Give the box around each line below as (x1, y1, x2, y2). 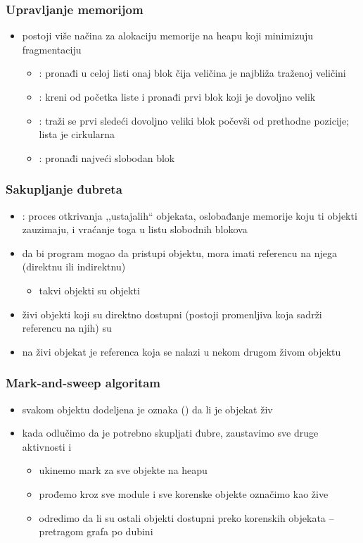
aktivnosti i (22, 439, 72, 454)
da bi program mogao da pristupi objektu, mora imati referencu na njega (22, 245, 337, 260)
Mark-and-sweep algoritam (6, 374, 161, 392)
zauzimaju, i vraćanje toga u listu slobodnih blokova (22, 222, 248, 237)
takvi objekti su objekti (39, 282, 140, 297)
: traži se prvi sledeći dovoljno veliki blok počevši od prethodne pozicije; (39, 113, 350, 127)
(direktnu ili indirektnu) (22, 259, 126, 274)
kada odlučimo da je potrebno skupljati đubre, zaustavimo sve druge (22, 425, 319, 440)
